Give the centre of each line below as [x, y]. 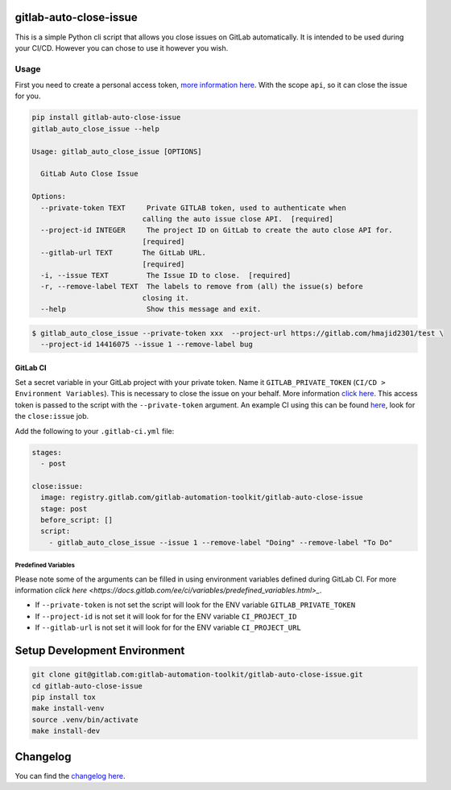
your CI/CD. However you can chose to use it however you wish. [122, 48]
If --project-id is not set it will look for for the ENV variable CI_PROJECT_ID [166, 616]
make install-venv [68, 708]
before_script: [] [77, 520]
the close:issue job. [52, 416]
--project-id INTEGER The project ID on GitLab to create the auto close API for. [217, 230]
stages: [47, 452]
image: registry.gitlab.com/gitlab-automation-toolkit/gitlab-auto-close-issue [202, 498]
